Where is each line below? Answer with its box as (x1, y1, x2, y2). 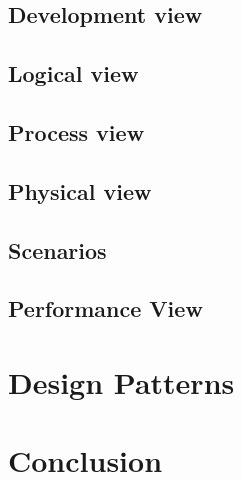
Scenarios (8, 234, 107, 265)
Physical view (8, 175, 152, 206)
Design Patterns (8, 361, 235, 402)
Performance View (8, 293, 203, 324)
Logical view (8, 58, 139, 89)
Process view (8, 116, 145, 147)
